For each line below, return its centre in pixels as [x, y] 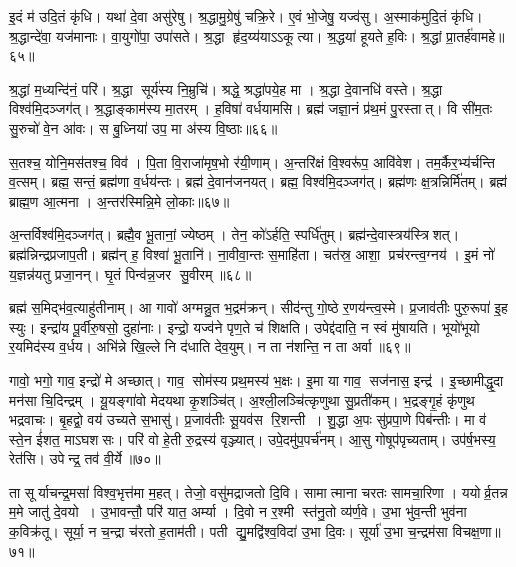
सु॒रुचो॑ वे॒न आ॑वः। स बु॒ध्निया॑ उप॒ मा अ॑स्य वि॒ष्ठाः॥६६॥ [143, 127]
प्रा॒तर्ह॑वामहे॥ [475, 35]
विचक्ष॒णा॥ [476, 531]
